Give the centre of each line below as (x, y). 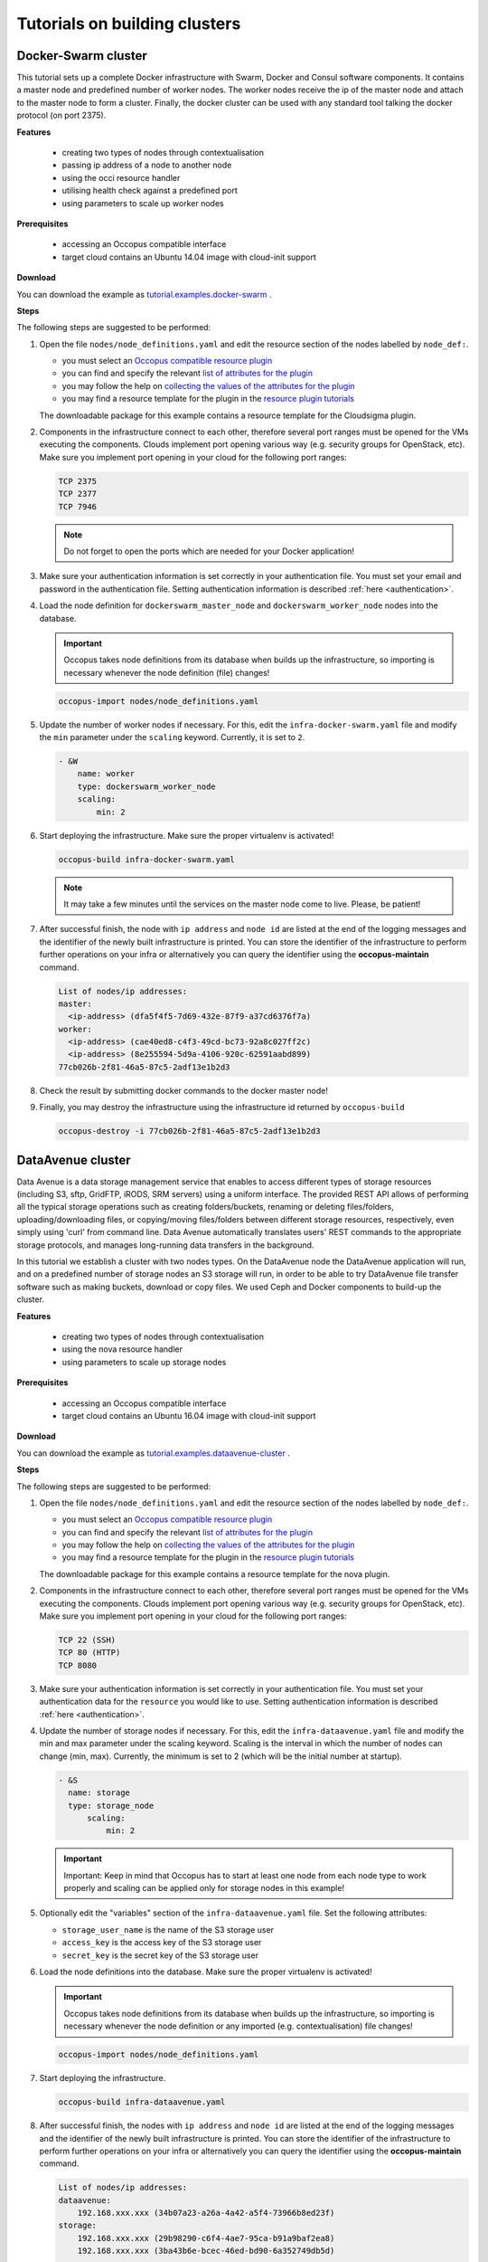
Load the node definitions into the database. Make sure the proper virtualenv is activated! (206, 1972)
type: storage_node (111, 1806)
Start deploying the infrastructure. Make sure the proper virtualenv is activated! (187, 835)
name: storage (99, 1793)
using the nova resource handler (122, 1349)
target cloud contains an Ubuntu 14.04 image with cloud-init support (189, 257)
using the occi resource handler (121, 177)
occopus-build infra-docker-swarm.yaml (146, 859)
